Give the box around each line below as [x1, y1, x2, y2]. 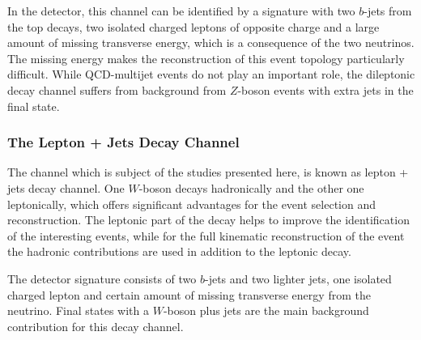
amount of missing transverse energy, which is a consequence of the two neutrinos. [7, 34, 415, 51]
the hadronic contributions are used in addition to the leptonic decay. [7, 243, 351, 260]
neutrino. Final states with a [7, 302, 150, 319]
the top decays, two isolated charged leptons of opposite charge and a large [7, 18, 380, 35]
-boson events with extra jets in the [237, 81, 414, 98]
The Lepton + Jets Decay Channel [7, 132, 240, 152]
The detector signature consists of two [7, 270, 197, 287]
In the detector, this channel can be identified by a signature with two [7, 2, 355, 19]
